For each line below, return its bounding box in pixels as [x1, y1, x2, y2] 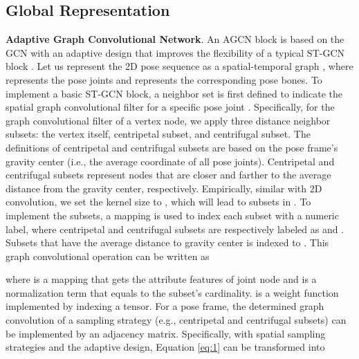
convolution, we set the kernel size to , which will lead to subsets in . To [6, 194, 311, 209]
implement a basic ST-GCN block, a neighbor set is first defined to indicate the [6, 86, 342, 100]
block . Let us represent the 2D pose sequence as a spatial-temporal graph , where [6, 59, 353, 73]
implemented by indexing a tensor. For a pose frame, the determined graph [6, 299, 324, 313]
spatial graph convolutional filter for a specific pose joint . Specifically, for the [6, 100, 335, 114]
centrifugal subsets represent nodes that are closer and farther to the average [6, 167, 331, 182]
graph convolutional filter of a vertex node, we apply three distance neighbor [6, 113, 331, 127]
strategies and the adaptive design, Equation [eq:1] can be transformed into [6, 340, 325, 354]
